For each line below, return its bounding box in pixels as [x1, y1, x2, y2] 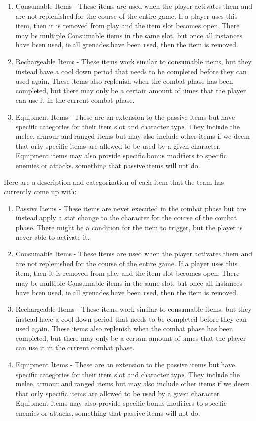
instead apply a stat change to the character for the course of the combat [15, 212, 237, 223]
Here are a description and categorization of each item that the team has [4, 176, 224, 187]
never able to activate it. [15, 232, 90, 242]
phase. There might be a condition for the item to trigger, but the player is [15, 222, 243, 232]
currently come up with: [4, 186, 77, 197]
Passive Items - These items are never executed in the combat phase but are [15, 203, 246, 213]
